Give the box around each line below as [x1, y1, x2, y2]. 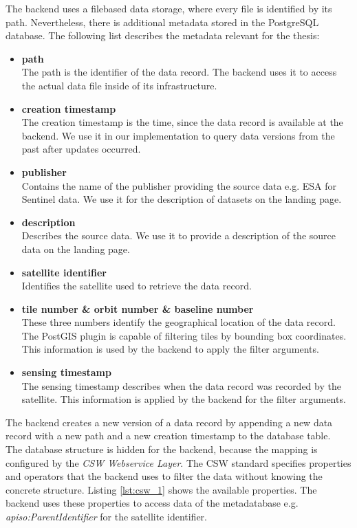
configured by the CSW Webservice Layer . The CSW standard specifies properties [6, 455, 351, 470]
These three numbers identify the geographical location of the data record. [21, 315, 336, 329]
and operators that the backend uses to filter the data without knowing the [6, 469, 323, 483]
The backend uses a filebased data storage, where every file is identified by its [6, 1, 332, 15]
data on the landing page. [21, 241, 130, 256]
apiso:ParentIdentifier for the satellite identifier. [6, 509, 207, 523]
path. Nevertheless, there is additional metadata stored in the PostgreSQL [6, 14, 319, 29]
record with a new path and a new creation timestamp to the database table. [6, 428, 331, 443]
